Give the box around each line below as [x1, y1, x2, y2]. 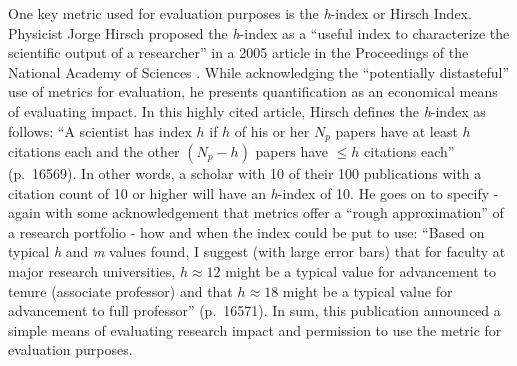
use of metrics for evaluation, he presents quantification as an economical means [8, 81, 498, 102]
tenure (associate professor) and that [8, 280, 233, 301]
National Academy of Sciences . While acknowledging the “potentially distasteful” [8, 61, 510, 82]
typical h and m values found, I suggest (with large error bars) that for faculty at [8, 241, 506, 262]
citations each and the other [8, 141, 180, 162]
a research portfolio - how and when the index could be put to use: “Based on [8, 221, 485, 242]
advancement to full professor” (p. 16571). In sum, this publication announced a [8, 300, 501, 321]
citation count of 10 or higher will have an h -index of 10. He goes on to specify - [8, 182, 499, 203]
